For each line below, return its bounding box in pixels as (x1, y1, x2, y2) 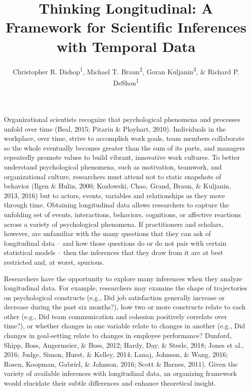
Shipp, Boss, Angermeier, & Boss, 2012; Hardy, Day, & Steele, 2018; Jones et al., (4, 340, 244, 350)
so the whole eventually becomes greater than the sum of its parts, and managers (4, 142, 245, 153)
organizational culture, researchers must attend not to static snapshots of (4, 171, 221, 181)
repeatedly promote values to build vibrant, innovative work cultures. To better (4, 152, 240, 162)
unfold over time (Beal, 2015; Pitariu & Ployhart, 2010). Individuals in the (4, 123, 226, 134)
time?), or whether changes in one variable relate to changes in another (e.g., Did (4, 321, 245, 331)
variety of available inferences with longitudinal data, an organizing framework (4, 368, 237, 378)
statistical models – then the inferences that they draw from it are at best (4, 247, 223, 257)
